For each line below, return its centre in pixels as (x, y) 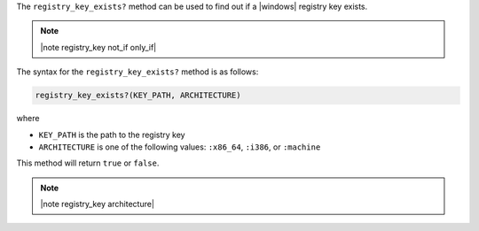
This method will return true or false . (88, 163)
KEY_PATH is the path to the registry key (112, 135)
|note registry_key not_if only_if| (98, 47)
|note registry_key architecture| (98, 204)
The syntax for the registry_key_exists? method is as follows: (137, 72)
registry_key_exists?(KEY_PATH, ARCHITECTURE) (138, 96)
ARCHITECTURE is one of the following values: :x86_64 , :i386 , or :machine (180, 147)
